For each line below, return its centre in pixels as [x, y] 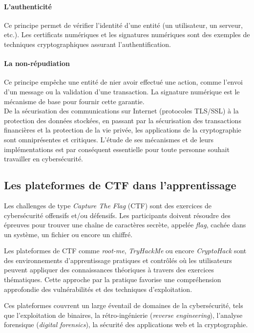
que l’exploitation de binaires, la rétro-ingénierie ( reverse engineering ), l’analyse [123, 315]
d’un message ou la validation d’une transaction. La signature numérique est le [122, 91]
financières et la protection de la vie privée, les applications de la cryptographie [123, 130]
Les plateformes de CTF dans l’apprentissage [120, 185]
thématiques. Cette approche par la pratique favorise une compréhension [113, 279]
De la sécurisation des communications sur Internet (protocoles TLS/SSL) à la [121, 111]
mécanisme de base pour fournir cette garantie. [74, 101]
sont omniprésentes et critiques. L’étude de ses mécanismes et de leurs [109, 139]
